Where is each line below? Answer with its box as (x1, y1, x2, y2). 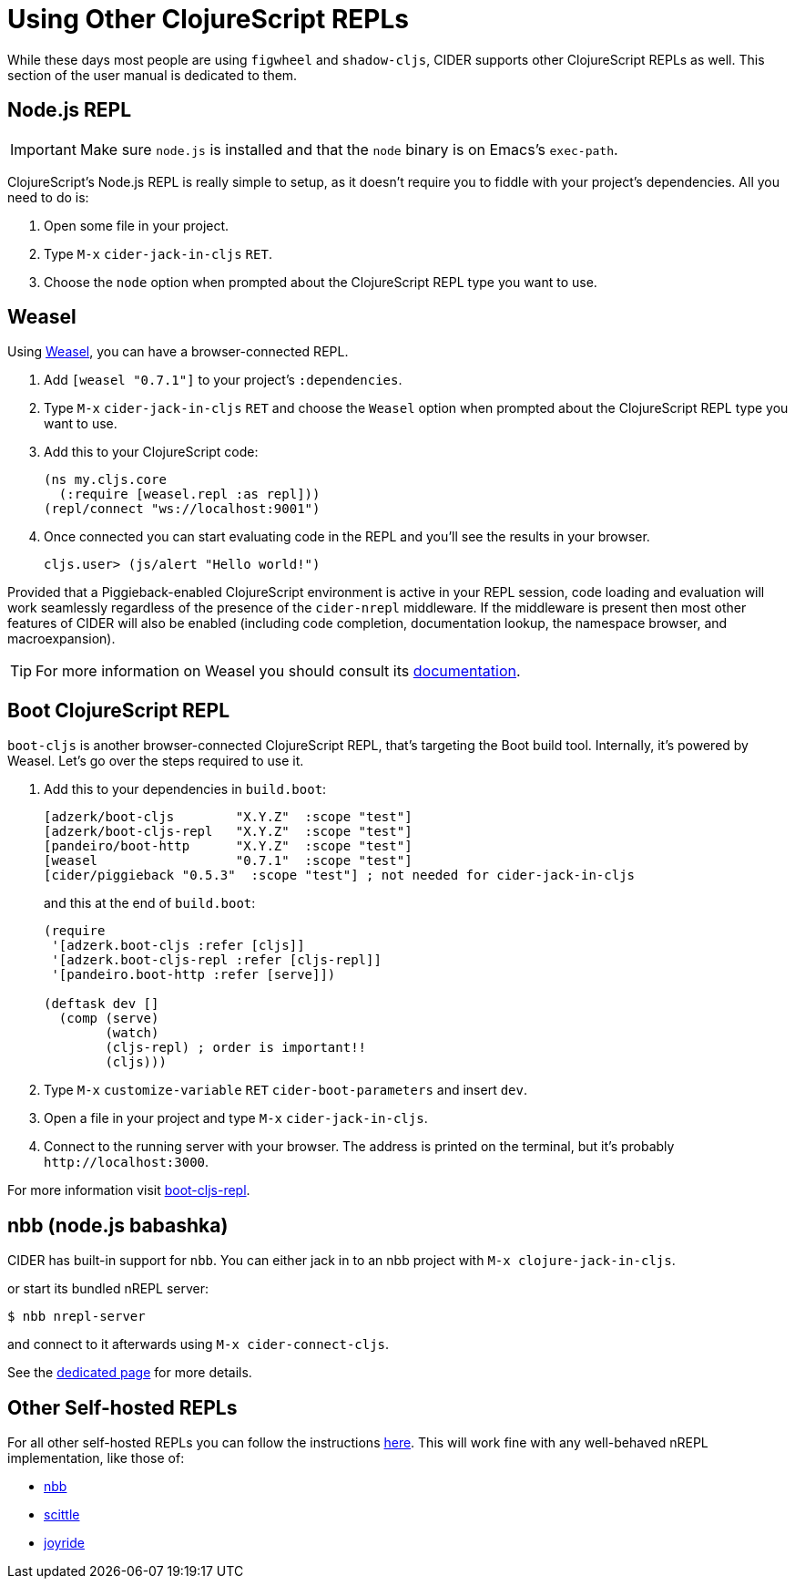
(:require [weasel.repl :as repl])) (58, 487, 321, 502)
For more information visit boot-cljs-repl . (7, 1182, 250, 1199)
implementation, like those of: (7, 1449, 185, 1466)
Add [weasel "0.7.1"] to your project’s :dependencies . (44, 372, 403, 388)
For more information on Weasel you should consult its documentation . (36, 662, 521, 681)
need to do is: (7, 189, 89, 205)
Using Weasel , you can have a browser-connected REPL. (7, 344, 349, 360)
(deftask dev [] (44, 996, 159, 1012)
